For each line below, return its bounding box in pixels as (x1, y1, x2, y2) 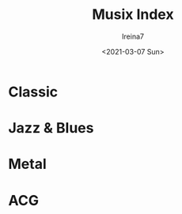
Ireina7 (121, 32, 145, 41)
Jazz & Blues (8, 119, 94, 137)
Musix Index (92, 6, 174, 24)
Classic (8, 83, 58, 100)
